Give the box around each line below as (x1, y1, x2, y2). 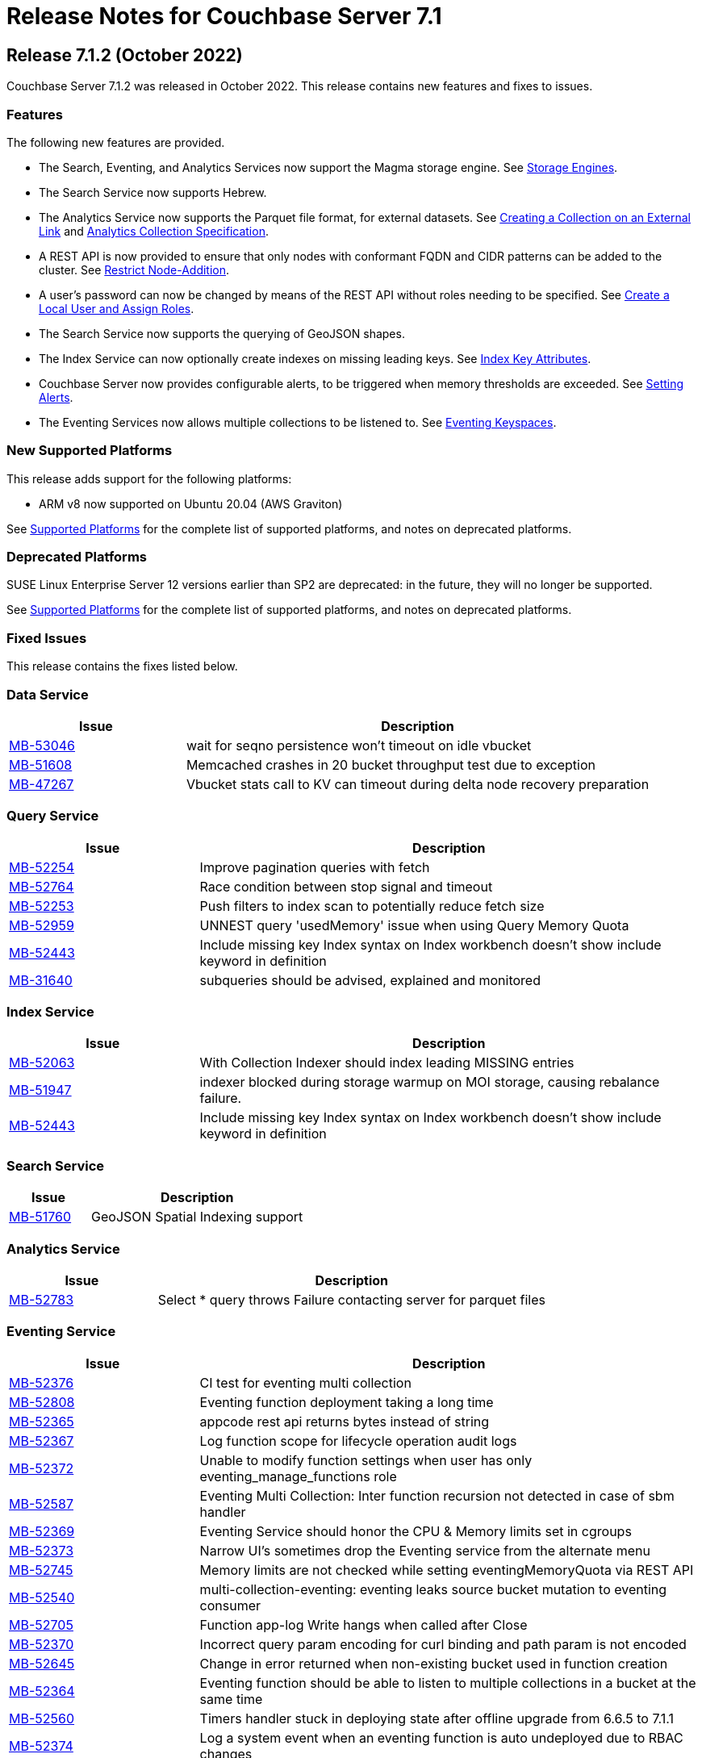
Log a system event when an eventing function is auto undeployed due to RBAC (199, 1729, 683, 1746)
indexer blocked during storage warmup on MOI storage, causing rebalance (199, 1074, 660, 1091)
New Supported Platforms (6, 442, 173, 459)
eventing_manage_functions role (199, 1468, 397, 1484)
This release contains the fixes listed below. (6, 659, 238, 674)
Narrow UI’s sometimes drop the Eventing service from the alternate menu (199, 1542, 650, 1559)
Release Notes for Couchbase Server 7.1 (6, 2, 442, 30)
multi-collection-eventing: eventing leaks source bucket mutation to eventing (199, 1581, 667, 1597)
